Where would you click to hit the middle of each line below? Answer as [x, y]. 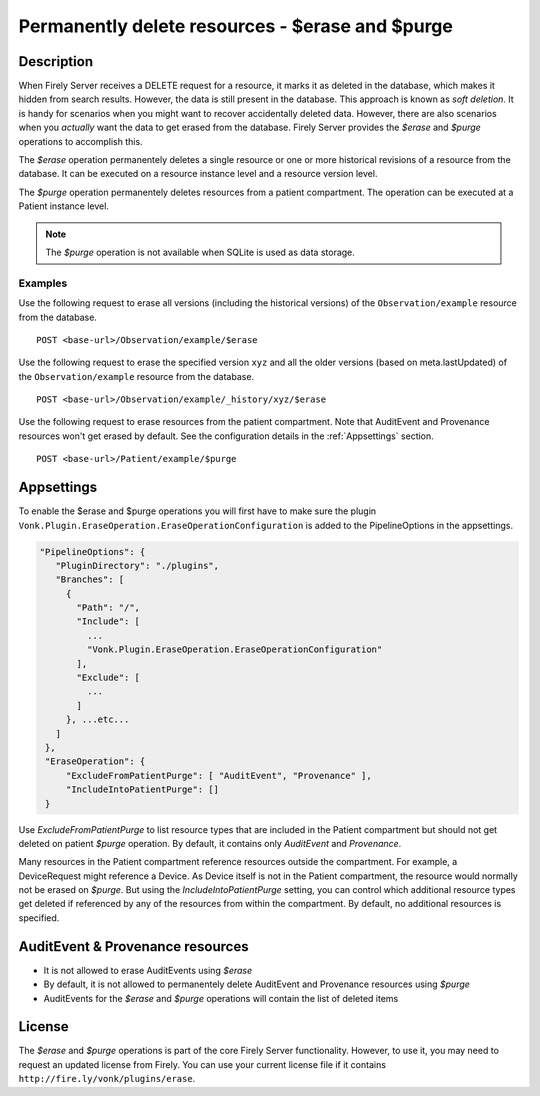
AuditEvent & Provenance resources [133, 946]
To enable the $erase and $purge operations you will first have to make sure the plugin [197, 511]
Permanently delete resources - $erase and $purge [236, 26]
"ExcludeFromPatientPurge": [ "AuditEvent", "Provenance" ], [218, 775]
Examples [43, 283]
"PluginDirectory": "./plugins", [137, 565]
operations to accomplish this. [81, 141]
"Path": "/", [108, 608]
